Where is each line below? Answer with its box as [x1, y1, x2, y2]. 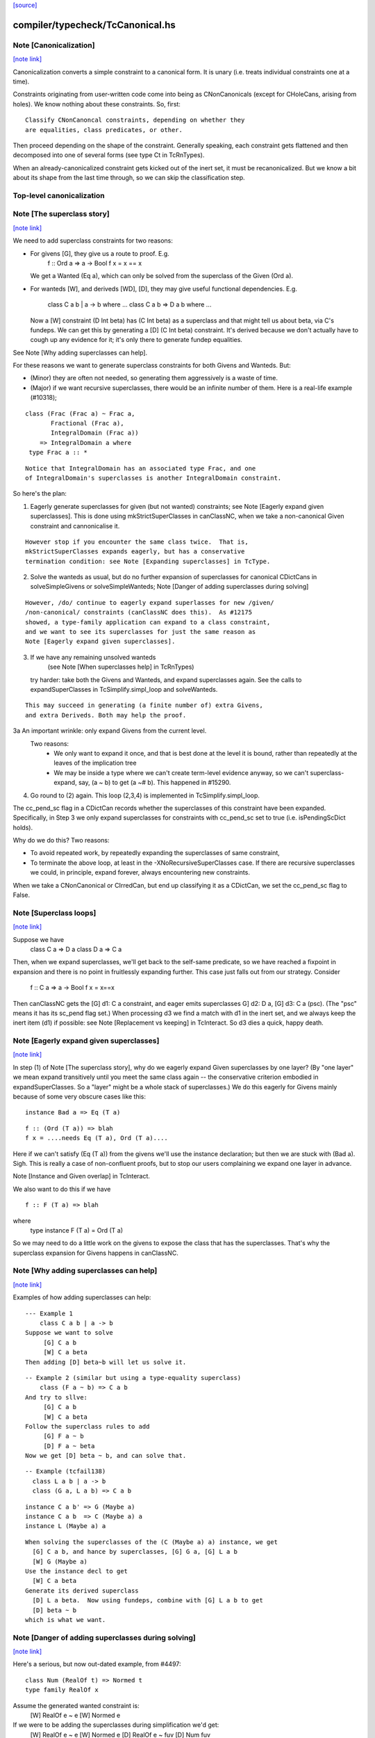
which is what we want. [25, 1616, 106, 1623]
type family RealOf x [25, 1686, 99, 1694]
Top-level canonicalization [12, 190, 105, 200]
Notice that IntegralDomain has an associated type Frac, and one [25, 464, 256, 472]
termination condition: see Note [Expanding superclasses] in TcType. [25, 557, 271, 565]
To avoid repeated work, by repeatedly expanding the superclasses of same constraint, [30, 849, 281, 857]
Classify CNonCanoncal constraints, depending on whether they [25, 116, 245, 124]
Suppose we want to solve [25, 1329, 114, 1337]
